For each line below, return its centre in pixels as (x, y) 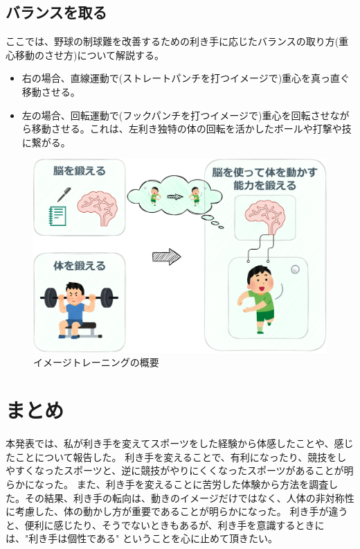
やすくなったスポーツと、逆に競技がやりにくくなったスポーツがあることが (175, 470)
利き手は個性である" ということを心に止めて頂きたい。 (153, 538)
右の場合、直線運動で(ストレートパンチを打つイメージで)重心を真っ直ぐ (186, 78)
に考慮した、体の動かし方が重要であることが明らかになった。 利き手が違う (177, 511)
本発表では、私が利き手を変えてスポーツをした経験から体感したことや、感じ (180, 443)
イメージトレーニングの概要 (96, 362)
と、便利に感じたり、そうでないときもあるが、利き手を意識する (151, 524)
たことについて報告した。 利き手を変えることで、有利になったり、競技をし (176, 456)
